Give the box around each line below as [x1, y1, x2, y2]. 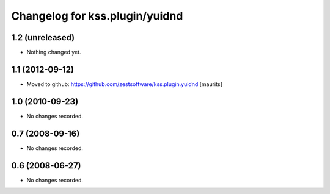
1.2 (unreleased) [11, 32, 75, 43]
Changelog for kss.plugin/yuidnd [11, 9, 183, 23]
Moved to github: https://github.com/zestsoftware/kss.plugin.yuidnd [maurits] [26, 80, 222, 88]
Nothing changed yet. [26, 49, 82, 56]
